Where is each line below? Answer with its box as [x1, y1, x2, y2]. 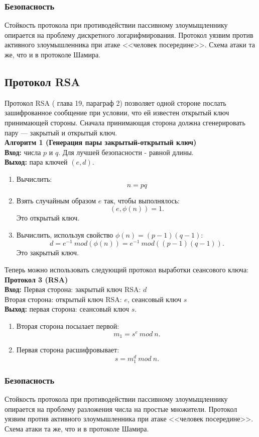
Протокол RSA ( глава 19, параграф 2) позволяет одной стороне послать [5, 97, 226, 108]
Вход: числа [5, 147, 41, 157]
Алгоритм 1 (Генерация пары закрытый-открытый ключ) [5, 137, 197, 148]
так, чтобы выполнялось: [103, 195, 180, 205]
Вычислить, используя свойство [16, 229, 113, 240]
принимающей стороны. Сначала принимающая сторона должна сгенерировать [5, 117, 245, 127]
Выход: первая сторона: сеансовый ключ [5, 304, 129, 314]
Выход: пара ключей [5, 157, 68, 167]
